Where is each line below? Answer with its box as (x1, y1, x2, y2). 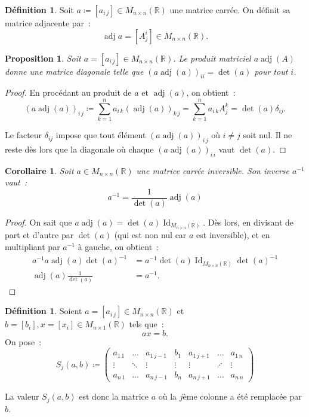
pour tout (254, 65, 288, 77)
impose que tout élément (55, 129, 146, 141)
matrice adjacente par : (5, 17, 91, 29)
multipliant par (5, 241, 60, 253)
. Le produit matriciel (173, 51, 251, 64)
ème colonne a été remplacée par (183, 390, 302, 403)
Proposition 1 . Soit (5, 51, 81, 64)
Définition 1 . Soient (5, 305, 82, 317)
